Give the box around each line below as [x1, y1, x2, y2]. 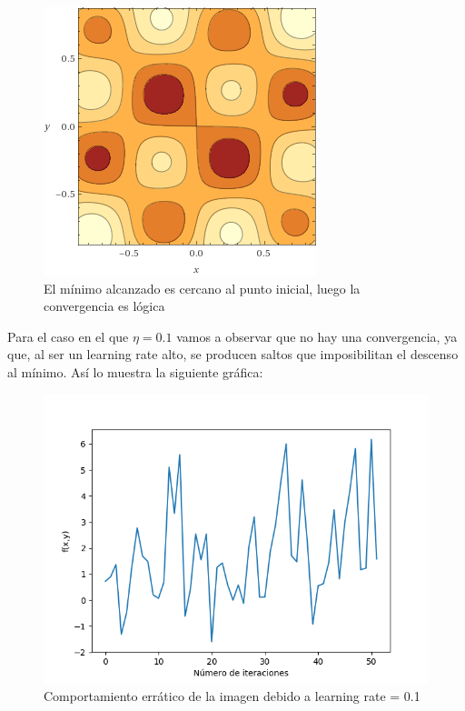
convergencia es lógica [44, 296, 165, 315]
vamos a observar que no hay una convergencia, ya [176, 326, 458, 345]
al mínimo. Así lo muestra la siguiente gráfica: [7, 362, 263, 381]
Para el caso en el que [7, 326, 129, 345]
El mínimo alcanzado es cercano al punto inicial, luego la [44, 278, 361, 297]
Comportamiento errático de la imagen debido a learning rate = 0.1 [44, 686, 420, 706]
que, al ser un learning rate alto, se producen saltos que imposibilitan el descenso [7, 345, 459, 364]
